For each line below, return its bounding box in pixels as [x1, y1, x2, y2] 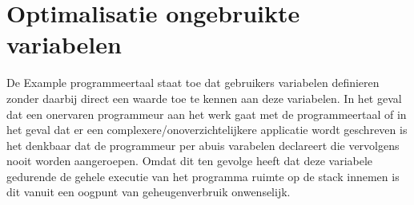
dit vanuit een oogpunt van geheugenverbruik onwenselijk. [6, 183, 291, 200]
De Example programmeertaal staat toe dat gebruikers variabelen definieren [6, 74, 380, 91]
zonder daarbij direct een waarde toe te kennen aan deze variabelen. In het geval [6, 89, 402, 106]
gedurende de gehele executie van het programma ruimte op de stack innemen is [6, 168, 400, 184]
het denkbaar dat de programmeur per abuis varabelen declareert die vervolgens [6, 136, 400, 153]
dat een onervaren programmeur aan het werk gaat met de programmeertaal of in [6, 105, 407, 122]
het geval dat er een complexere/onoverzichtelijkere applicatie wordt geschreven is [6, 121, 408, 138]
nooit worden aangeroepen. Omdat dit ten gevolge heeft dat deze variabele [6, 152, 373, 169]
